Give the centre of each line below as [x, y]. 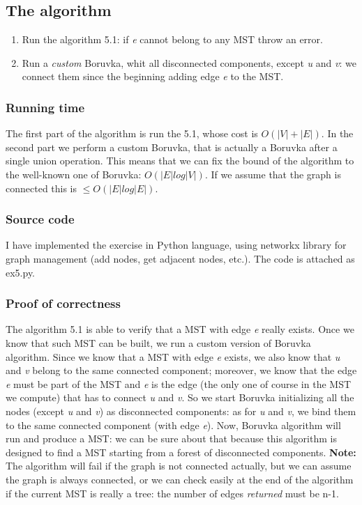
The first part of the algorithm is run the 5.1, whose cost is [132, 133]
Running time [45, 107]
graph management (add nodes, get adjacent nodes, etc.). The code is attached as [180, 258]
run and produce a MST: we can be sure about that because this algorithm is [171, 438]
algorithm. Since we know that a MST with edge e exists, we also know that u [173, 356]
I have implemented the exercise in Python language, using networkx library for [176, 245]
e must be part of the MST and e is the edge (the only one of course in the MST [179, 383]
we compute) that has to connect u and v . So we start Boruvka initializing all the [180, 397]
